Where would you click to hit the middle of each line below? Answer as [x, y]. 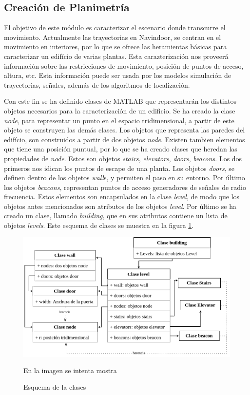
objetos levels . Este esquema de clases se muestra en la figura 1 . [99, 225]
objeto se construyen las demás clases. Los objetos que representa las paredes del [125, 130]
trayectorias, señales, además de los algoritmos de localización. [97, 85]
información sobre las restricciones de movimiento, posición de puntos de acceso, [124, 66]
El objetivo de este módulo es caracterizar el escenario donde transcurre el [115, 28]
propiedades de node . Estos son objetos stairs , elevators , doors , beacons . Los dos [123, 158]
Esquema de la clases [55, 386]
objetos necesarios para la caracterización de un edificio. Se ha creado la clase [120, 110]
